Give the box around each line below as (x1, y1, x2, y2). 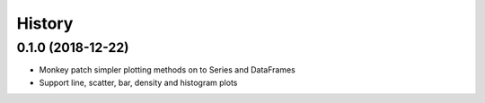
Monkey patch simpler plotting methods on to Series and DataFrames (39, 64, 295, 75)
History (16, 13, 74, 33)
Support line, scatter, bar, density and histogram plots (39, 77, 238, 88)
